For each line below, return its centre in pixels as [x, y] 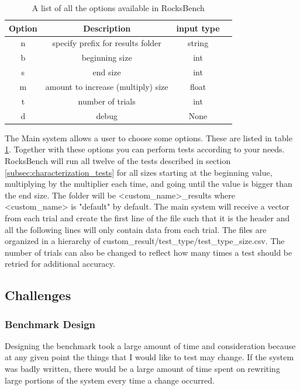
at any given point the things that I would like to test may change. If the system [149, 357]
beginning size [107, 58]
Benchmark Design [50, 324]
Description [107, 28]
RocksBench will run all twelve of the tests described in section [118, 160]
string [198, 43]
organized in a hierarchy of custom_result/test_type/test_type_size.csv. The [145, 241]
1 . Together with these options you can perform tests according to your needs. [145, 149]
